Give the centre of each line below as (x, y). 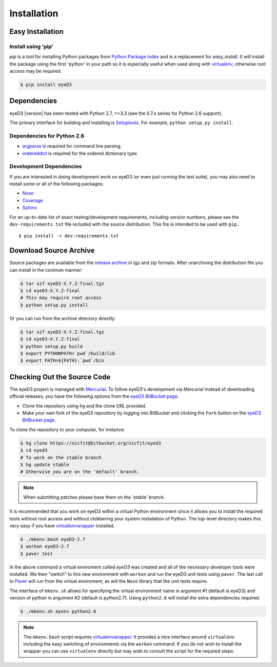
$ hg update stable (45, 464)
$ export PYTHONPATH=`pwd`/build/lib (68, 353)
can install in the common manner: (46, 270)
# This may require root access (61, 298)
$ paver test (37, 553)
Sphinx (30, 208)
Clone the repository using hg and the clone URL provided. (84, 406)
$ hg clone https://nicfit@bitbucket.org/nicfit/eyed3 (91, 443)
